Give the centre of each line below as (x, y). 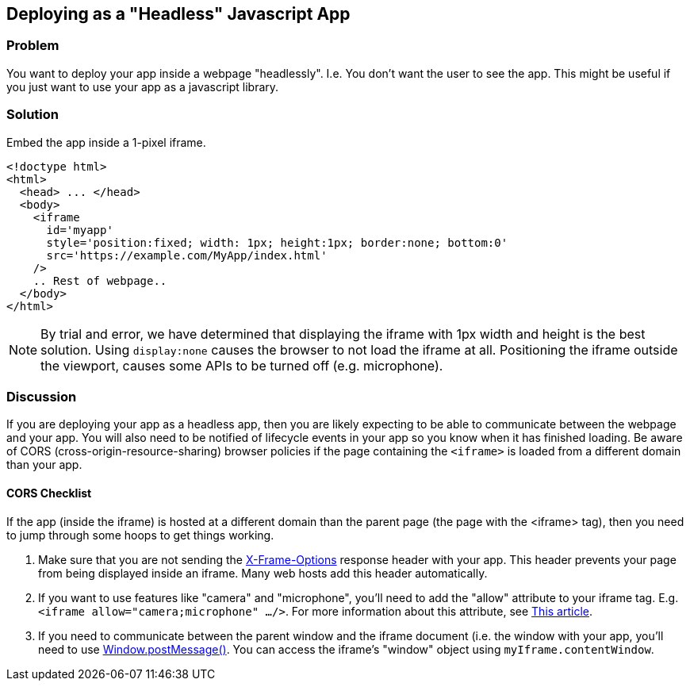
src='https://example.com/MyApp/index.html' (187, 255)
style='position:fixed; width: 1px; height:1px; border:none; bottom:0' (277, 242)
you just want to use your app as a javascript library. (143, 86)
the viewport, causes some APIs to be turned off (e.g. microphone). (242, 365)
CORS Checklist (49, 493)
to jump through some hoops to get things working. (140, 535)
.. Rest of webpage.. (100, 280)
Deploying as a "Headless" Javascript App (178, 14)
